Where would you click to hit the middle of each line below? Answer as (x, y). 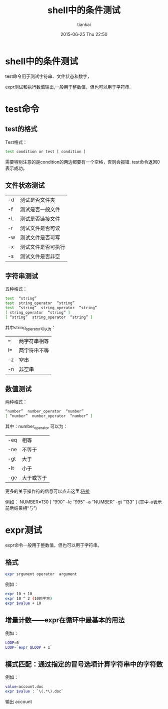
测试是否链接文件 (40, 219)
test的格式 (21, 129)
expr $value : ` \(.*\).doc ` (34, 691)
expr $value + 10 (23, 603)
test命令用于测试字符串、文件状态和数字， (48, 76)
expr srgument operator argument (41, 574)
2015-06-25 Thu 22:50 (84, 34)
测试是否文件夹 (37, 200)
